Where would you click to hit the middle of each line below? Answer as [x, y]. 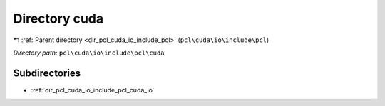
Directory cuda [58, 18]
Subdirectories [47, 73]
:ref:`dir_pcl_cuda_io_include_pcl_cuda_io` [93, 90]
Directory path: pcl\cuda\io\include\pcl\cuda [89, 53]
